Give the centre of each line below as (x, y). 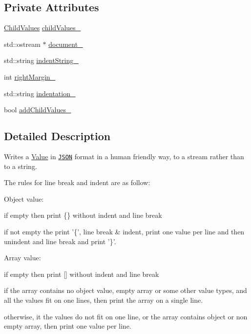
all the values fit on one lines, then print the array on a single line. (104, 300)
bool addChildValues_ (38, 110)
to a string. (21, 166)
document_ (66, 44)
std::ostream (22, 44)
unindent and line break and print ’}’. (60, 241)
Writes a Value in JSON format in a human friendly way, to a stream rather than (124, 156)
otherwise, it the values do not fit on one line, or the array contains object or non (126, 316)
